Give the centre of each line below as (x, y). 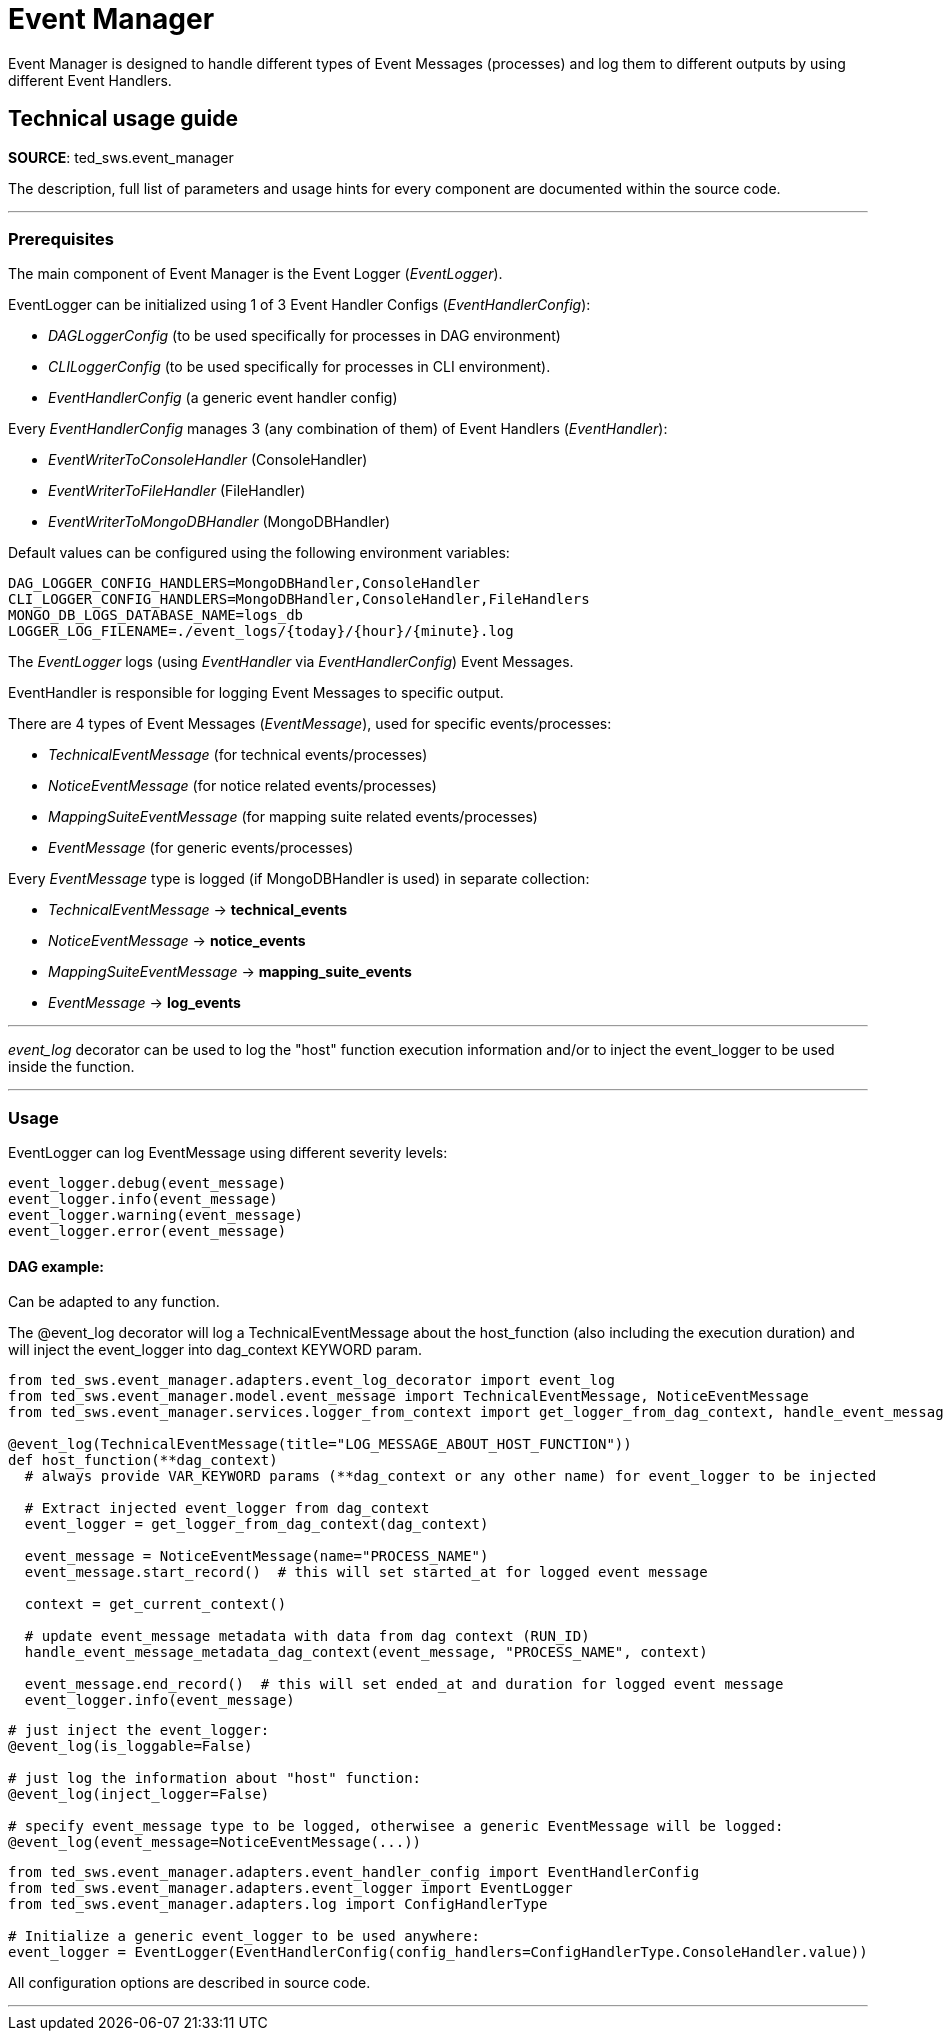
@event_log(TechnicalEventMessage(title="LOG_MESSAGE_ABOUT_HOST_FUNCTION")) (320, 1444)
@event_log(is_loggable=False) (130, 1746)
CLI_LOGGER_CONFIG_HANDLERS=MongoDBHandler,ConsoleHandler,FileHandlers (299, 599)
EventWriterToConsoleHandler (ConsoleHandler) (208, 460)
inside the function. (71, 1067)
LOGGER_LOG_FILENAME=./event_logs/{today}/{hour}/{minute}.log (261, 631)
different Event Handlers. (90, 80)
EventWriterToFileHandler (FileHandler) (177, 491)
